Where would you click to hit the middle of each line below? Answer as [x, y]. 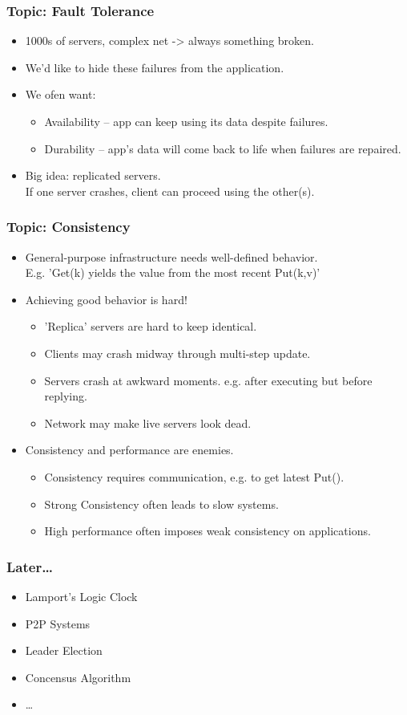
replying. [66, 396]
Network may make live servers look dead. [148, 422]
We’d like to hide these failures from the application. [155, 67]
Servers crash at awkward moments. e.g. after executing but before [208, 380]
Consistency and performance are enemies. [129, 450]
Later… [30, 566]
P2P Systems [58, 623]
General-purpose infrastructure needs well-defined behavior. [171, 256]
